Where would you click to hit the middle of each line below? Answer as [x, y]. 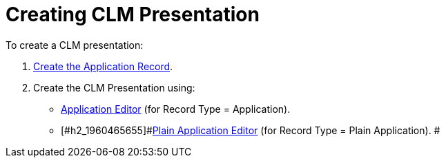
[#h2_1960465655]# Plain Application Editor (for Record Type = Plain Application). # [251, 130]
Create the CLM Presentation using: [114, 87]
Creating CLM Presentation [133, 14]
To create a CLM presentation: [75, 45]
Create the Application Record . [103, 66]
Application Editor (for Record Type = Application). [176, 109]
